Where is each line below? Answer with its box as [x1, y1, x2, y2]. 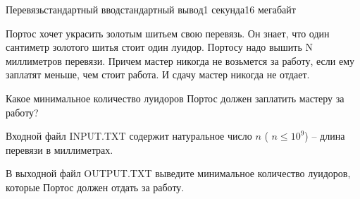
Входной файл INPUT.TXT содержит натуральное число [6, 128, 252, 143]
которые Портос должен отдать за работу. [6, 179, 185, 194]
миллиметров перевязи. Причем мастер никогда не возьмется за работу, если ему [6, 53, 355, 68]
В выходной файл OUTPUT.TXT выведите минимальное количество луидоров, [6, 166, 351, 181]
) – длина [304, 128, 345, 143]
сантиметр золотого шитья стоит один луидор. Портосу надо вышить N [6, 40, 313, 54]
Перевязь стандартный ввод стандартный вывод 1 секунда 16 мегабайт [6, 2, 296, 16]
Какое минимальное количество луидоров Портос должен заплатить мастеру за [6, 90, 345, 105]
